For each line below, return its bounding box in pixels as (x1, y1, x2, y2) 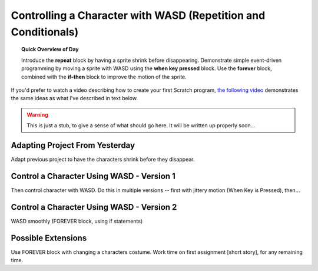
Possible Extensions (11, 233, 87, 243)
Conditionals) (11, 25, 79, 38)
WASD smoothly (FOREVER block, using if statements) (11, 217, 143, 224)
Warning (26, 111, 48, 118)
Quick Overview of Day (21, 46, 79, 53)
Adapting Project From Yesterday (11, 140, 135, 150)
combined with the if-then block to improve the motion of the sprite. (21, 73, 187, 80)
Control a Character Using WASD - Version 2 (11, 202, 177, 212)
